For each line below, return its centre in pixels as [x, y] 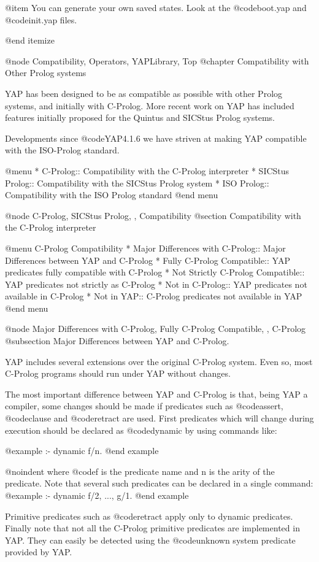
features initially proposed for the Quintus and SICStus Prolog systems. [140, 117]
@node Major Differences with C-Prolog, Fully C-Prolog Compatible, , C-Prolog [156, 329]
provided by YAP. [39, 552]
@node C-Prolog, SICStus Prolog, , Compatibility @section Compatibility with [153, 215]
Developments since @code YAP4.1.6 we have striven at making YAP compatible [156, 138]
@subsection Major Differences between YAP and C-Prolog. [117, 341]
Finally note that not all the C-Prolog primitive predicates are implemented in [152, 528]
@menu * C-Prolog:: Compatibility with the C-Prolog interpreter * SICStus [147, 170]
